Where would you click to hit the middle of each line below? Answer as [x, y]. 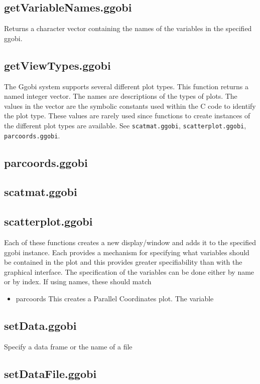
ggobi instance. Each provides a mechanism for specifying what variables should [127, 252]
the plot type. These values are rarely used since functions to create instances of [127, 116]
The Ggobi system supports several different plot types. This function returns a [126, 86]
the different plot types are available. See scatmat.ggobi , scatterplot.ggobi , [125, 125]
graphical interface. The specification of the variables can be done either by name [129, 271]
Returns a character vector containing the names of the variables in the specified [128, 28]
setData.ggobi [40, 325]
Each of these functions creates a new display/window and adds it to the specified [130, 242]
